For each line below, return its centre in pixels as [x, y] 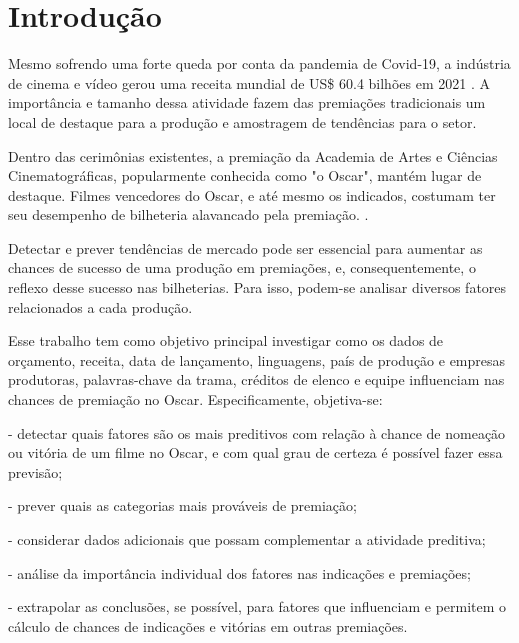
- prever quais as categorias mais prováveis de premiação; [182, 505]
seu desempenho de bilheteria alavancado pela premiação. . [188, 214]
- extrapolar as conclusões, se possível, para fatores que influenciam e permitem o [257, 606]
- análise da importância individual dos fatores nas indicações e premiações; [239, 572]
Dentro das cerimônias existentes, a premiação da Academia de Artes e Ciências [253, 155]
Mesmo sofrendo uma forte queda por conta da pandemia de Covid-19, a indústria [259, 63]
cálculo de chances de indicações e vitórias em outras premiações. [208, 625]
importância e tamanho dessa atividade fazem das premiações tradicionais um [247, 102]
